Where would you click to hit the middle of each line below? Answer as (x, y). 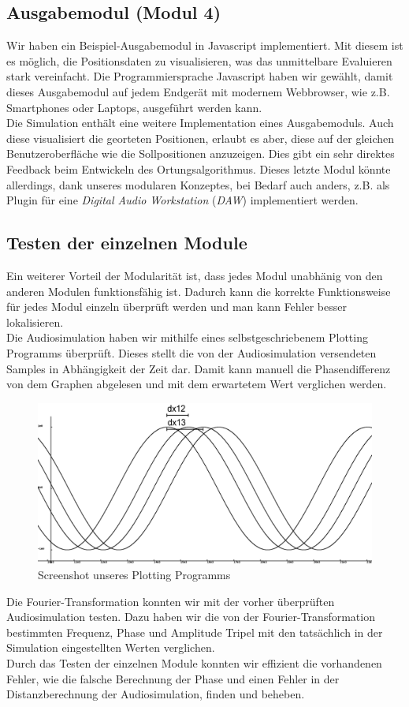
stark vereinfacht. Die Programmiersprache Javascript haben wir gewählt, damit (200, 76)
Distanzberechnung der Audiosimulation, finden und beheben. (156, 694)
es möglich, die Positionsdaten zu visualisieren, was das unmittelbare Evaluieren (199, 60)
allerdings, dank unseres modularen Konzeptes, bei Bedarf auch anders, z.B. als (198, 184)
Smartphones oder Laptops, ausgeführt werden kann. (134, 107)
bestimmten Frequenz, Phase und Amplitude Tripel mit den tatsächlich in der (195, 632)
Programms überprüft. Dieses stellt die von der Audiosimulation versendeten (191, 352)
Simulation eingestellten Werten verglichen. (111, 647)
